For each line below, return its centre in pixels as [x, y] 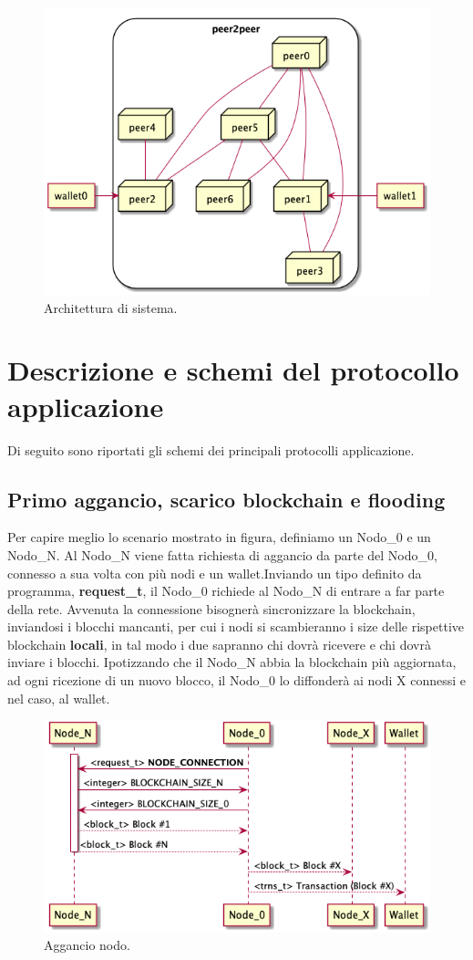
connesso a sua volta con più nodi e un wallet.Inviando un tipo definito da [215, 573]
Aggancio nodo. [87, 945]
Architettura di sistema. [111, 307]
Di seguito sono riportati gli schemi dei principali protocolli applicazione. [211, 449]
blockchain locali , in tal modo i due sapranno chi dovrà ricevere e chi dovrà [219, 644]
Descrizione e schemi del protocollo [233, 370]
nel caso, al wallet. [59, 698]
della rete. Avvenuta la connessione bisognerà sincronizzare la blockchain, [211, 608]
